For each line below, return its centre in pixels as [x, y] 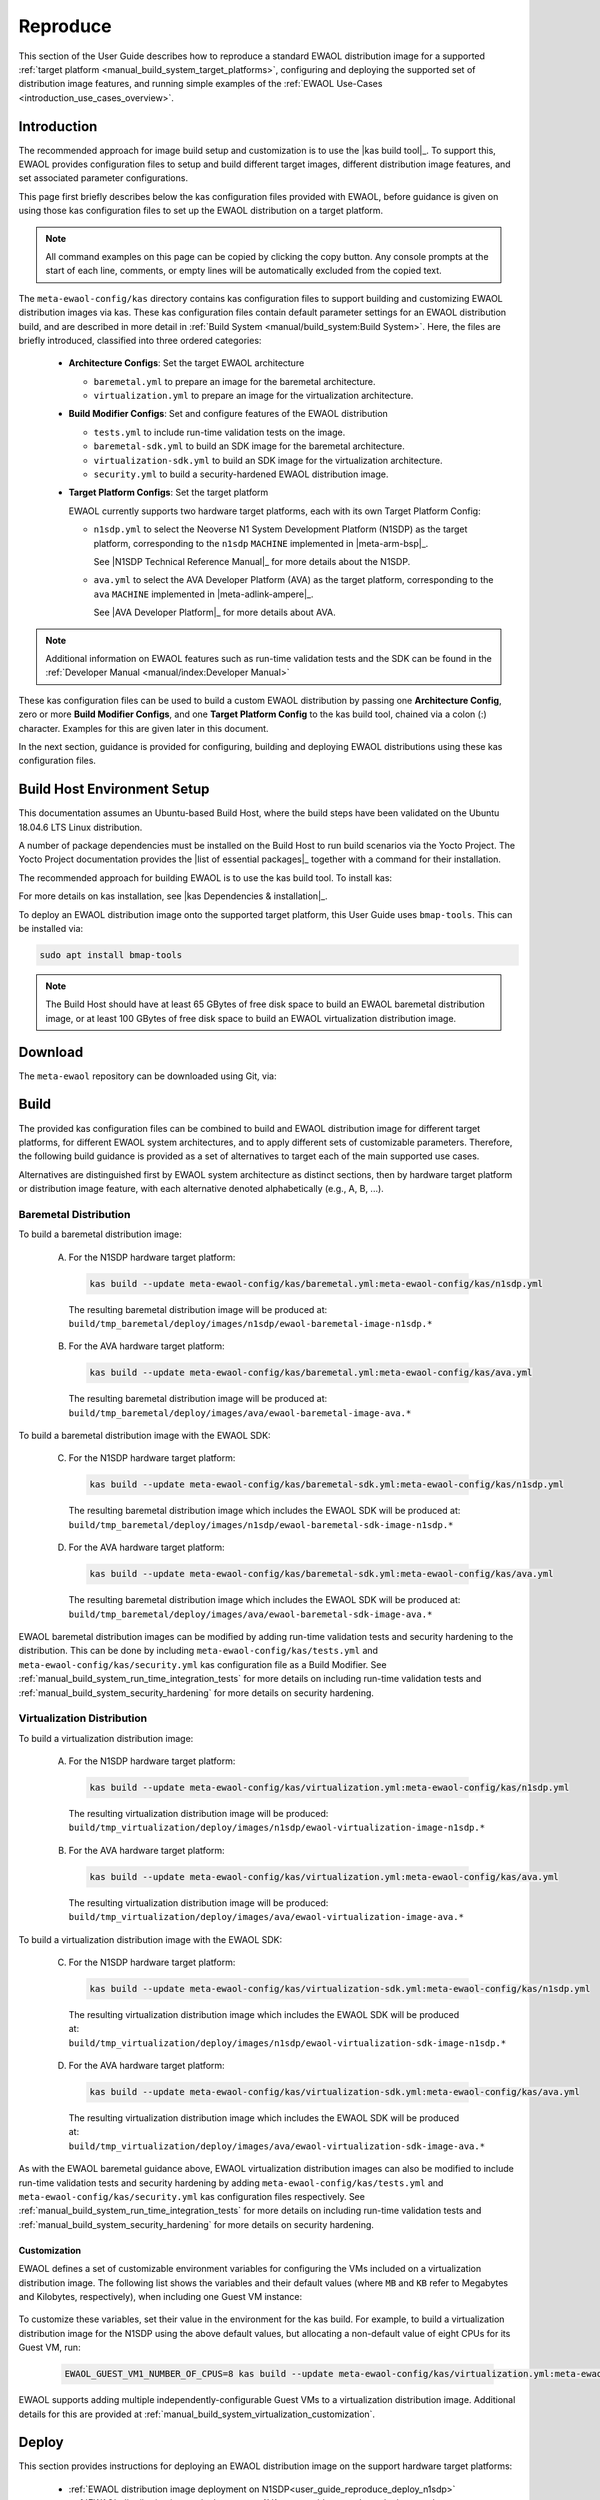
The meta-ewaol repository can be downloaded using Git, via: [147, 1076]
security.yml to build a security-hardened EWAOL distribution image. [241, 474]
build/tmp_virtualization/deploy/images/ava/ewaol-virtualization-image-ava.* [266, 1917]
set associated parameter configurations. [103, 178]
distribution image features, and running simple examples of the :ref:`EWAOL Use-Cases [200, 84]
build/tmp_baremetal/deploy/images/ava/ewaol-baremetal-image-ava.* [240, 1413]
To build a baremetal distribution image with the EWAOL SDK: [144, 1436]
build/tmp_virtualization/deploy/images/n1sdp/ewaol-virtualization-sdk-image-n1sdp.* [287, 2043]
